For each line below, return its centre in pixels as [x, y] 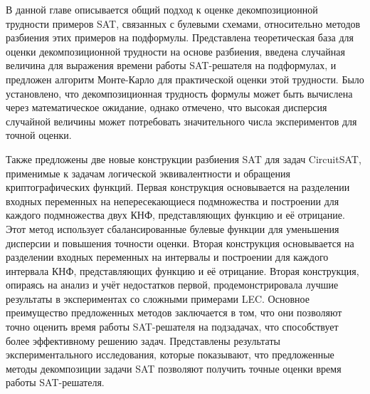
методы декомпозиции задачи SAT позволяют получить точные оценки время [174, 368]
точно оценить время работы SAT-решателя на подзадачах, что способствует [172, 327]
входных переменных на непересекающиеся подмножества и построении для [173, 201]
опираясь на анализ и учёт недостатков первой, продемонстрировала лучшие [172, 285]
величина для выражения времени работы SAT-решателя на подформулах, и [171, 65]
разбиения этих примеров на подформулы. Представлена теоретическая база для [180, 37]
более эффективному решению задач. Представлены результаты [143, 340]
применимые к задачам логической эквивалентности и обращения [148, 173]
